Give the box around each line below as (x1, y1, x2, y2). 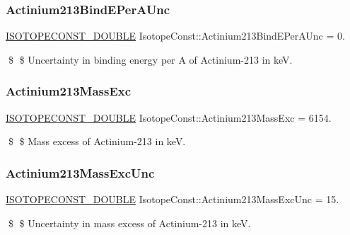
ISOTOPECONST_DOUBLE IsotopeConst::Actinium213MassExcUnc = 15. (6, 192, 339, 207)
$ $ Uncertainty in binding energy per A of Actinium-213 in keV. (8, 52, 293, 67)
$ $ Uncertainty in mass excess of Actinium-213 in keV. (8, 215, 251, 230)
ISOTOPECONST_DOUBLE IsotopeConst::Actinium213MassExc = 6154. (6, 110, 332, 125)
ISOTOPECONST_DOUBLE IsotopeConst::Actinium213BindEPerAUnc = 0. (6, 28, 345, 43)
